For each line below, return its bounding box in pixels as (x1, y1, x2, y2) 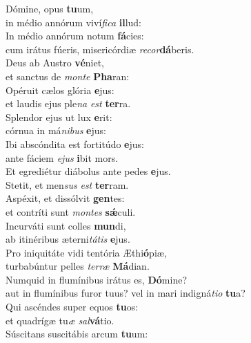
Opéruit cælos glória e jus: (6, 82, 114, 97)
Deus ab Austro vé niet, (6, 55, 104, 70)
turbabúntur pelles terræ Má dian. (6, 259, 150, 273)
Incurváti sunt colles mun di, (6, 218, 126, 232)
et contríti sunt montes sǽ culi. (6, 204, 136, 219)
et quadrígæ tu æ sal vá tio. (6, 313, 114, 327)
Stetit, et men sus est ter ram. (6, 177, 129, 192)
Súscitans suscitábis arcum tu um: (6, 326, 148, 341)
